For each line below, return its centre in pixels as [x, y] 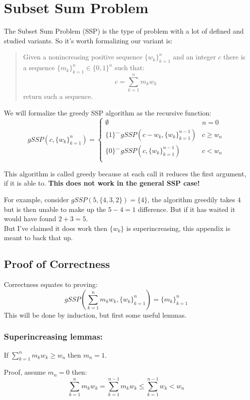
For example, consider [36, 200]
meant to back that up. [38, 238]
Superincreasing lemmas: [53, 336]
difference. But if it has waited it [187, 209]
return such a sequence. [58, 96]
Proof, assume [25, 372]
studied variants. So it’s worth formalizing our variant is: [88, 40]
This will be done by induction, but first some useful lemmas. [95, 314]
